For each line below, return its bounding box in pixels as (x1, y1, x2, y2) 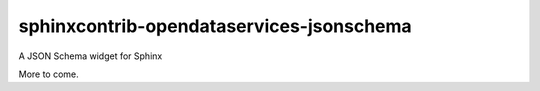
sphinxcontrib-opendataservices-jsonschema (18, 15, 412, 37)
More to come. (18, 68, 79, 80)
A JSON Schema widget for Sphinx (18, 50, 163, 62)
